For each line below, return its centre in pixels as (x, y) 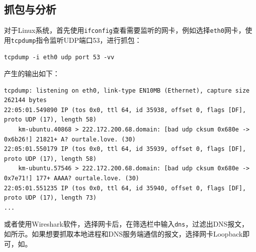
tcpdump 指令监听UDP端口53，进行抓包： (76, 40)
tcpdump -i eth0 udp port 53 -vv (59, 57)
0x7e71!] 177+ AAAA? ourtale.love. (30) (72, 179)
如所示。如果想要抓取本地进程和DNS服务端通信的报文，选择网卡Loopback (123, 234)
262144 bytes (25, 100)
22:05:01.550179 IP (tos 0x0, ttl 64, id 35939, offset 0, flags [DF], (125, 149)
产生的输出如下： (32, 73)
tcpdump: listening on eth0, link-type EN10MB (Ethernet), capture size (127, 90)
